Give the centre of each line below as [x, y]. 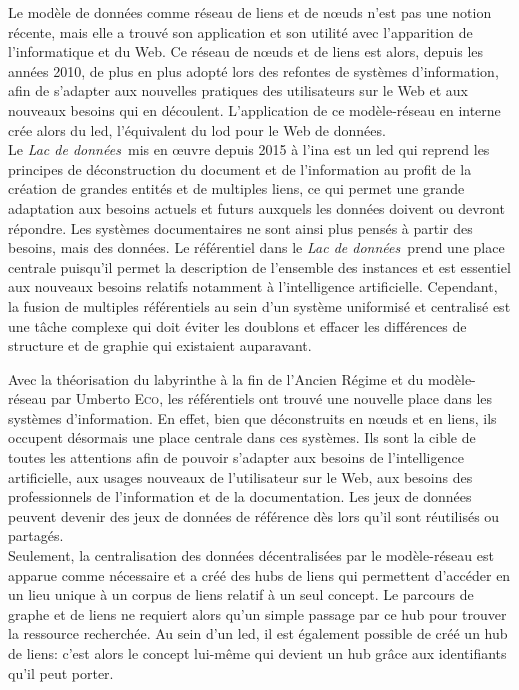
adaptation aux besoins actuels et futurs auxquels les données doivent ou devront [256, 207]
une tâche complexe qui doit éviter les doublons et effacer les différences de [237, 325]
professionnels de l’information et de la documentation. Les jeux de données [240, 496]
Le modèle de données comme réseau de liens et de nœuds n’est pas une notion [250, 12]
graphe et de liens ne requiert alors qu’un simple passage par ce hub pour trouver [257, 613]
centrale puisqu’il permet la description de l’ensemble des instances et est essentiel [259, 266]
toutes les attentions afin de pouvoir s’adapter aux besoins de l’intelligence [236, 457]
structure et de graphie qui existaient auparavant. [160, 345]
